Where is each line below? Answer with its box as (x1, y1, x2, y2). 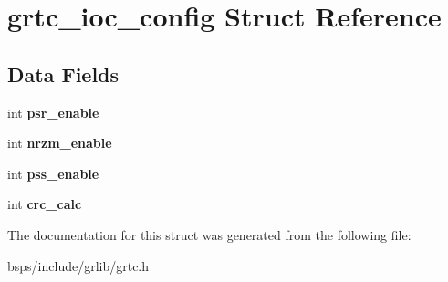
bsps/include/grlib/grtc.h (7, 256, 150, 275)
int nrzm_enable (7, 133, 112, 152)
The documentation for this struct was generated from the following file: (7, 225, 412, 244)
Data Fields (7, 59, 120, 88)
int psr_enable (7, 102, 99, 121)
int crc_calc (7, 194, 82, 214)
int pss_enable (7, 163, 99, 183)
